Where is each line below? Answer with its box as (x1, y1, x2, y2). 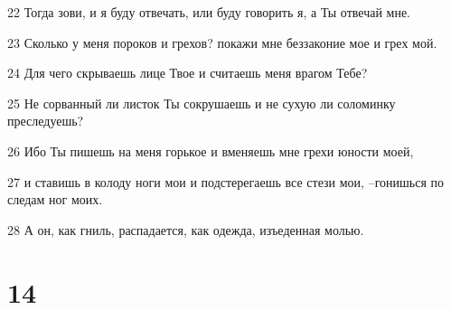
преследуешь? (7, 111, 84, 130)
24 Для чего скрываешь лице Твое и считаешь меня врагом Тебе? (7, 63, 368, 82)
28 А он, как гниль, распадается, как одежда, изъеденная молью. (7, 220, 364, 239)
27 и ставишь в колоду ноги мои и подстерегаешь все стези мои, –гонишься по (7, 172, 444, 191)
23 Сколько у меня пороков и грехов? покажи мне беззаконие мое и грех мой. (7, 33, 437, 52)
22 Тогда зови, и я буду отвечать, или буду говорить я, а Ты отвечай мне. (7, 3, 411, 21)
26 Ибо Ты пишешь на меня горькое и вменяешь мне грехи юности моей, (7, 141, 414, 160)
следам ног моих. (7, 190, 103, 209)
